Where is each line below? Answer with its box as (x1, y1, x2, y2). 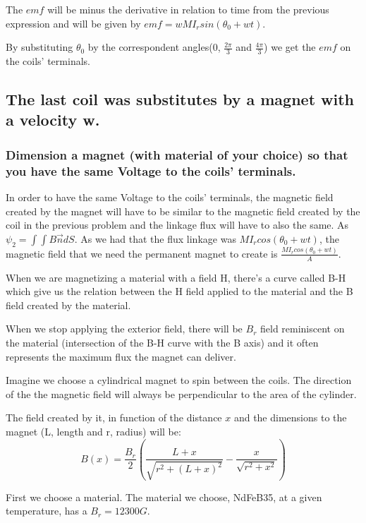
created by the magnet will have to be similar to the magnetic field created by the (6, 203, 360, 218)
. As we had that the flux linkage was (74, 231, 236, 246)
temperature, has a (6, 503, 87, 518)
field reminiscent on (260, 321, 345, 336)
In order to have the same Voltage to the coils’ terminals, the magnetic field (6, 189, 334, 204)
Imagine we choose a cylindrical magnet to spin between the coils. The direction (6, 373, 352, 387)
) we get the (264, 40, 316, 54)
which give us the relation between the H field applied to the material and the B (6, 284, 353, 299)
